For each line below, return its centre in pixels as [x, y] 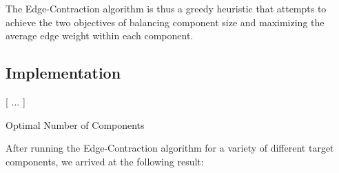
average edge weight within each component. [100, 35]
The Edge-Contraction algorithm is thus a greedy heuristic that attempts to [166, 8]
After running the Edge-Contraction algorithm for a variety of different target [170, 148]
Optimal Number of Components [75, 124]
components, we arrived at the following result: [105, 161]
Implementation [63, 73]
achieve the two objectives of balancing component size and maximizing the [165, 22]
